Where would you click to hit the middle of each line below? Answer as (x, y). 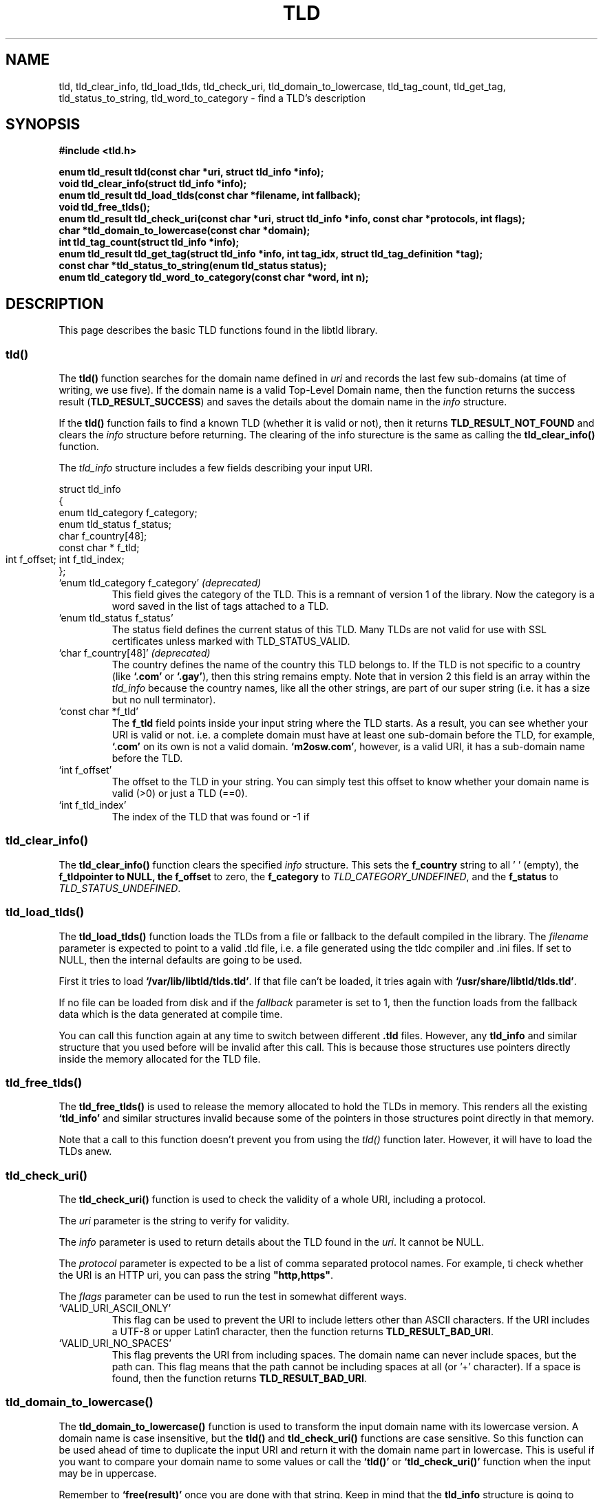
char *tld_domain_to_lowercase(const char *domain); (184, 231)
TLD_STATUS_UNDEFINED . (120, 888)
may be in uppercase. (108, 1473)
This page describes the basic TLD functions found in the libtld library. (218, 330)
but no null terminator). (164, 700)
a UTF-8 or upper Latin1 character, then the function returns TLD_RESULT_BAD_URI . (303, 1332)
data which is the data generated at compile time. (171, 1014)
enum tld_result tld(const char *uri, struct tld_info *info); (191, 172)
